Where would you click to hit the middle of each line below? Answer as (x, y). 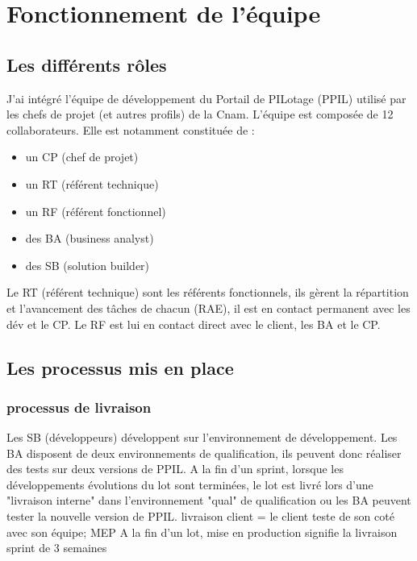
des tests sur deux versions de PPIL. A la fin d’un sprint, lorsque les (175, 469)
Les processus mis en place (120, 367)
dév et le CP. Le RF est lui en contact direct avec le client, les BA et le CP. (194, 324)
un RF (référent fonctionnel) (96, 211)
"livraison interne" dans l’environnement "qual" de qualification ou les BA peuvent (209, 500)
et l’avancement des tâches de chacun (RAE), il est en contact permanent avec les (208, 308)
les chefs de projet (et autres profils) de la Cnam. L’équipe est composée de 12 (200, 114)
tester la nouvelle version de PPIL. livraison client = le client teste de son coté (200, 516)
